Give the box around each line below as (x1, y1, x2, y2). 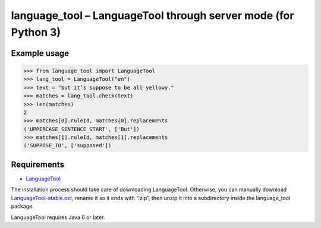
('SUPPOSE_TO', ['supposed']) (23, 142, 112, 149)
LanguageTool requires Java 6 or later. (11, 214, 105, 221)
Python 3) (11, 26, 61, 39)
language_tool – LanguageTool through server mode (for (11, 9, 294, 22)
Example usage (11, 48, 70, 58)
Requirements (11, 159, 65, 169)
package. (11, 202, 34, 210)
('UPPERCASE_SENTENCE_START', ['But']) (23, 125, 140, 132)
